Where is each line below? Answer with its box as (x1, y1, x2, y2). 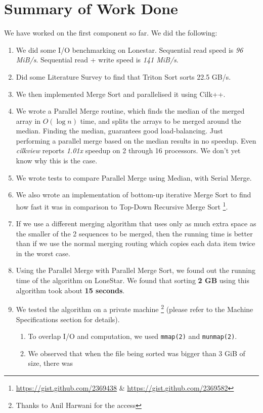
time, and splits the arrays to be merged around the (80, 115, 241, 126)
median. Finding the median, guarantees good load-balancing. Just (16, 125, 223, 136)
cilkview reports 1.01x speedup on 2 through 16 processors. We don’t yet (16, 145, 241, 156)
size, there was (28, 358, 73, 368)
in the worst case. (16, 248, 70, 258)
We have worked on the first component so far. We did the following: (4, 27, 217, 38)
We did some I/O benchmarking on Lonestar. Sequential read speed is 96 (16, 44, 243, 55)
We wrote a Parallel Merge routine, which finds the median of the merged (16, 106, 245, 116)
